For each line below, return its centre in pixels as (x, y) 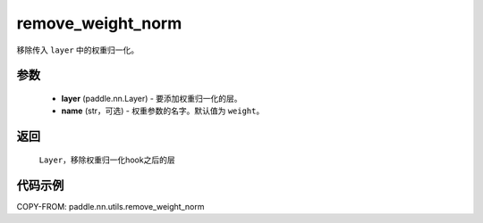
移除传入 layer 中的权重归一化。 (78, 50)
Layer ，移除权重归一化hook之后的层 (107, 160)
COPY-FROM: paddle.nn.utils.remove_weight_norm (110, 206)
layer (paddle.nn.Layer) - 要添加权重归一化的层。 (152, 98)
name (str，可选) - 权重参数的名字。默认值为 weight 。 (163, 111)
